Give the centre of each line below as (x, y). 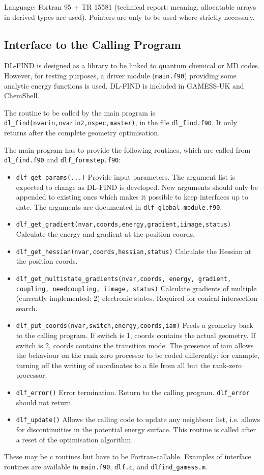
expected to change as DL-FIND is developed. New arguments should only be (137, 187)
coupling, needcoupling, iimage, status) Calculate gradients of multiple (136, 288)
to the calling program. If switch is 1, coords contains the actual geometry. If (136, 335)
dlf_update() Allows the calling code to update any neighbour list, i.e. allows (138, 419)
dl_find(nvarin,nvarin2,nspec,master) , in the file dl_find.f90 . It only (121, 122)
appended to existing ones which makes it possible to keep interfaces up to (132, 197)
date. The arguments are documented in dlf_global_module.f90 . (119, 206)
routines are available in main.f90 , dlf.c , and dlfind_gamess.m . (106, 466)
